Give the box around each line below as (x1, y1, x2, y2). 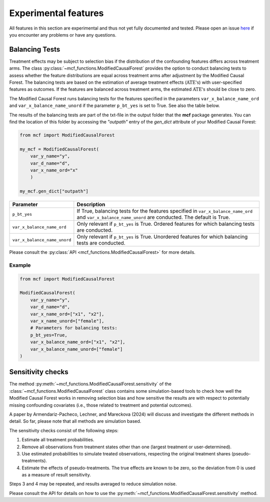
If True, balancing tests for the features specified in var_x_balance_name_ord (76, 208, 252, 215)
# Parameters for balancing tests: (30, 325, 117, 331)
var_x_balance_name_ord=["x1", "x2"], (30, 339, 125, 345)
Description (76, 201, 105, 208)
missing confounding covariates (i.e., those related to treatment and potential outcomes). (9, 402, 192, 408)
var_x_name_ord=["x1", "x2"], (30, 311, 104, 317)
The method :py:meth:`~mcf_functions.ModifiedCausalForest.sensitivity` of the (9, 381, 172, 387)
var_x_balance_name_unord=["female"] (30, 346, 123, 352)
